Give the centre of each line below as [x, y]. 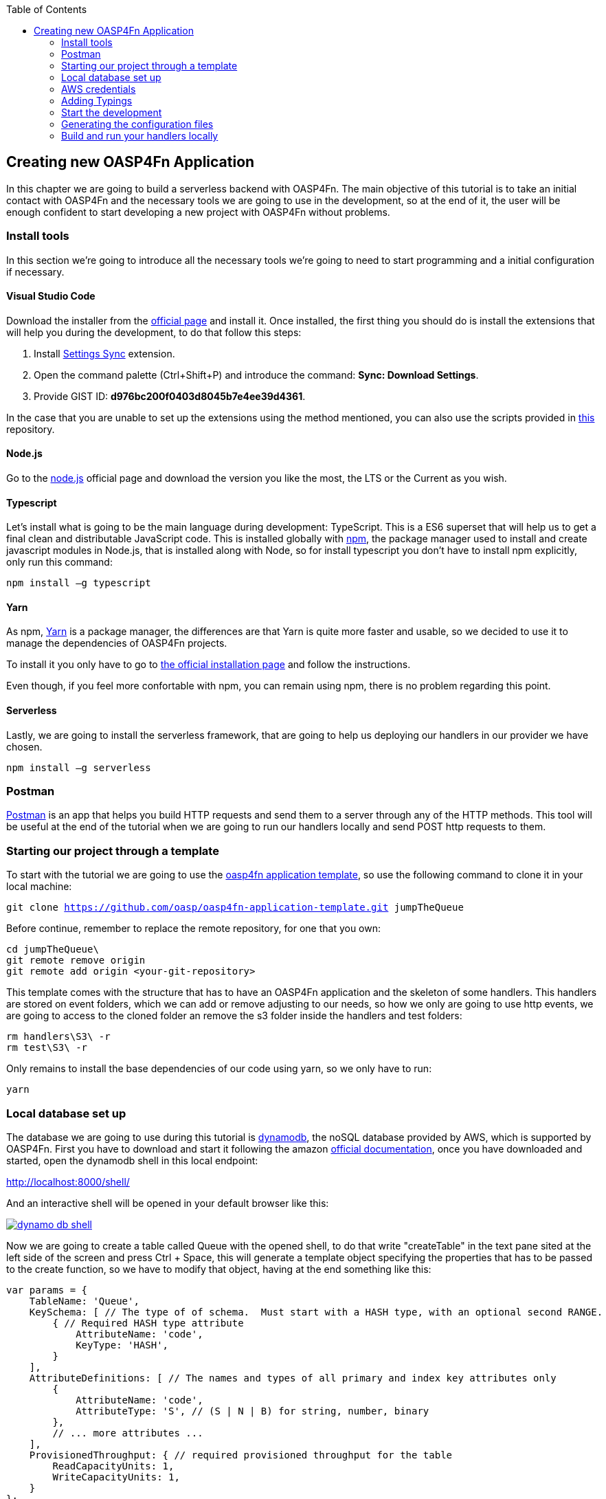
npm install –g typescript [79, 583]
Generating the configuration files [137, 124]
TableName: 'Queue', [84, 1301]
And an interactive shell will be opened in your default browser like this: [168, 1203]
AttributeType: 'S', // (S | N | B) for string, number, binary [252, 1411]
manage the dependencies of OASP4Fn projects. [117, 643]
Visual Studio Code [51, 296]
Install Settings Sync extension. [104, 353]
